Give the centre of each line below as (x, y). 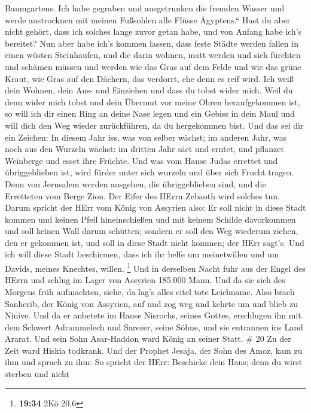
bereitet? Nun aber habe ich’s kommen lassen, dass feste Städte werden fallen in (152, 43)
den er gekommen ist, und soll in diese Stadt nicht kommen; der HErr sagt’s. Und (155, 242)
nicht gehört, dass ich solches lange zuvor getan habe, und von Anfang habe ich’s (153, 31)
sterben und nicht (37, 374)
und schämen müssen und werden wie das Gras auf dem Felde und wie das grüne (153, 66)
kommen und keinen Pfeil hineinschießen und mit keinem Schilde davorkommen (150, 219)
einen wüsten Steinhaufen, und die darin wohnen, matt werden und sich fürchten (153, 55)
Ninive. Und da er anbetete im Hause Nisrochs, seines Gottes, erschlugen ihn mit (153, 315)
